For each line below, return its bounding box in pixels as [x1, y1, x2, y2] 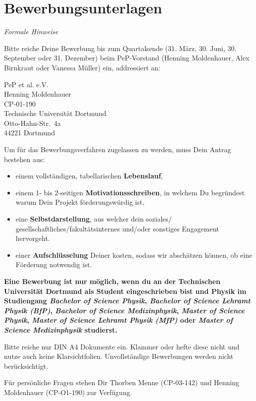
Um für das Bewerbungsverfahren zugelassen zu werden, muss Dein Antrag [4, 144, 231, 155]
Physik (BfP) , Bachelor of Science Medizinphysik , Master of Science [4, 305, 245, 315]
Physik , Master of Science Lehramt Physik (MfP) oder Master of [4, 315, 233, 325]
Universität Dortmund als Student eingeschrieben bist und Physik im [4, 286, 247, 296]
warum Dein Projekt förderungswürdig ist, [15, 197, 145, 207]
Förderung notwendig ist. [15, 259, 92, 270]
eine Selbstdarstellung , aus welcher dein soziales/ [15, 214, 172, 224]
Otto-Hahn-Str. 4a [4, 117, 61, 128]
